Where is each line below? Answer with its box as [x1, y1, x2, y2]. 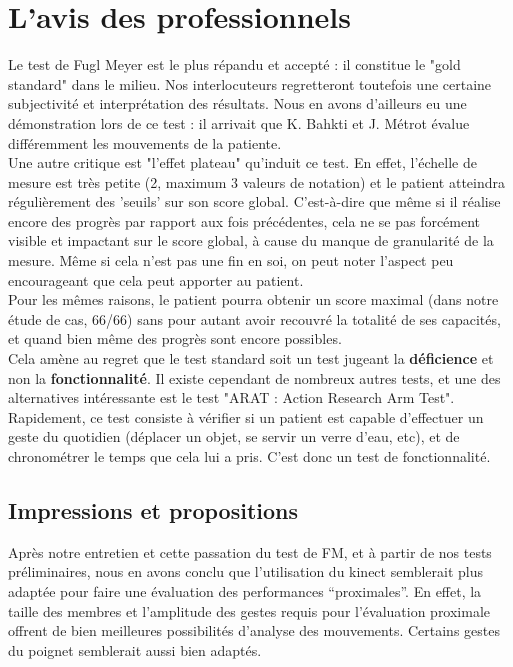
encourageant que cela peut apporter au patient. [8, 269, 304, 290]
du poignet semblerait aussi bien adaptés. [8, 639, 262, 660]
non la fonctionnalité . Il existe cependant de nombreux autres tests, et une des [8, 367, 501, 388]
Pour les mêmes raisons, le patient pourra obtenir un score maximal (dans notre [8, 289, 499, 310]
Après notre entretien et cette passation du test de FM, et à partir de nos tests [8, 541, 492, 562]
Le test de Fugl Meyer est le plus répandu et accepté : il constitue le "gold [8, 54, 461, 75]
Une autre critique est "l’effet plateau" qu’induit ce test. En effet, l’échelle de [8, 152, 477, 173]
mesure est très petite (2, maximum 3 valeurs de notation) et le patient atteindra [8, 171, 506, 192]
